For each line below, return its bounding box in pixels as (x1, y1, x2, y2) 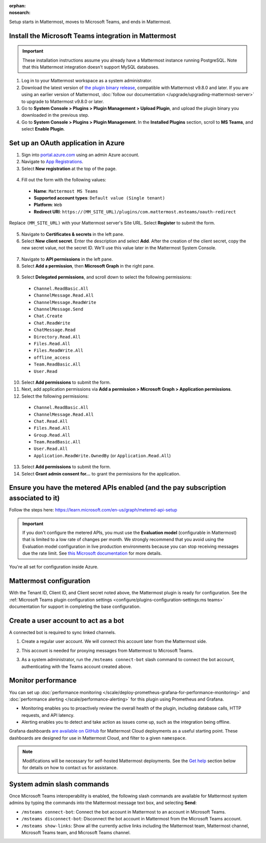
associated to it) (9, 494, 60, 503)
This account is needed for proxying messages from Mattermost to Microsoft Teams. (21, 647, 194, 653)
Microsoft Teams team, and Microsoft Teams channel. (21, 829, 131, 835)
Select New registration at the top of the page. (21, 166, 117, 171)
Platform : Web (33, 202, 63, 208)
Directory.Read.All (33, 334, 81, 339)
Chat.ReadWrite (33, 320, 71, 326)
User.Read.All (33, 446, 68, 452)
